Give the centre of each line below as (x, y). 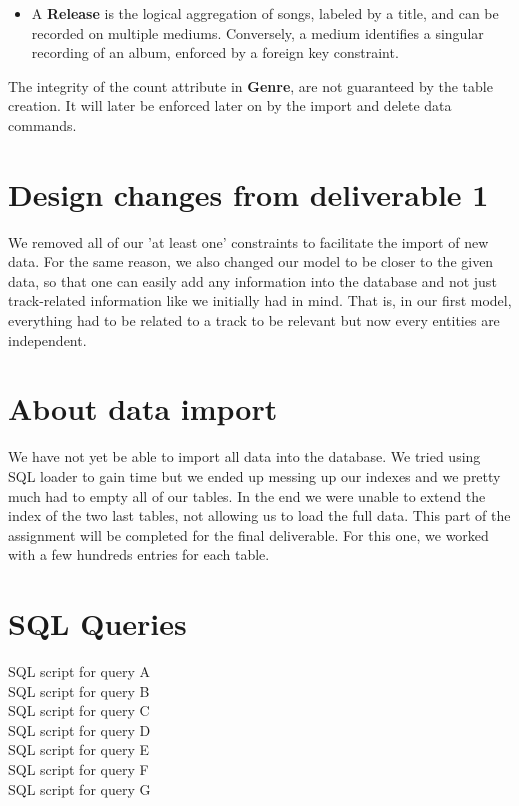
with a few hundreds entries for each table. (139, 554)
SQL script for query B (79, 690)
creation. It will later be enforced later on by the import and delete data (230, 105)
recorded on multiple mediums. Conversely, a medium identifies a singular (257, 32)
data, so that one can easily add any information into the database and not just (252, 280)
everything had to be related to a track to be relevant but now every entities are (254, 320)
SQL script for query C (79, 710)
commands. (42, 124)
